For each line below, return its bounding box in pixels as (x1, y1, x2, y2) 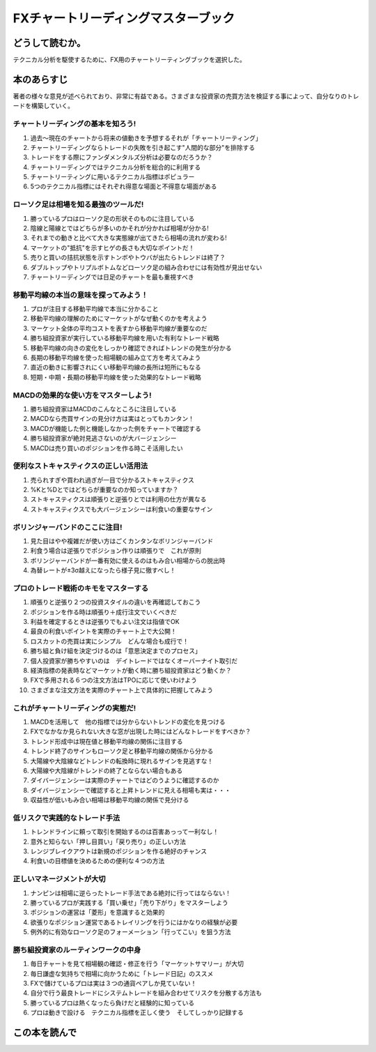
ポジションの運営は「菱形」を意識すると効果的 (30, 908, 165, 917)
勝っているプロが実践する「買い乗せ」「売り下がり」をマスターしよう (30, 898, 229, 906)
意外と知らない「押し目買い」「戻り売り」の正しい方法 (30, 837, 186, 846)
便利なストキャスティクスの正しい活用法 (13, 461, 148, 471)
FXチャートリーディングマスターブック (13, 10, 235, 26)
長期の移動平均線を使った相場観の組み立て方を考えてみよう (30, 353, 201, 362)
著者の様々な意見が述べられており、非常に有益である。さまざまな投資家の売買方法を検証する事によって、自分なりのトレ (13, 91, 359, 100)
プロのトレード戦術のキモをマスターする (13, 583, 149, 593)
